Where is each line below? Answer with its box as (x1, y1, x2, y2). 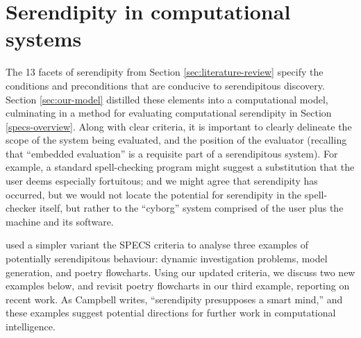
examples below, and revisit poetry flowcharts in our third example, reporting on (6, 278, 350, 293)
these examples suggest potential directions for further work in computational (6, 305, 336, 320)
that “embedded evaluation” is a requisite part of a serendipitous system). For (6, 146, 338, 160)
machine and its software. (6, 214, 114, 228)
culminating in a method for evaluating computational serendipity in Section (6, 105, 332, 120)
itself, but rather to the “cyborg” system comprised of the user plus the (40, 201, 344, 215)
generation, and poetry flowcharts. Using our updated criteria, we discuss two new (6, 264, 355, 279)
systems (6, 24, 82, 53)
